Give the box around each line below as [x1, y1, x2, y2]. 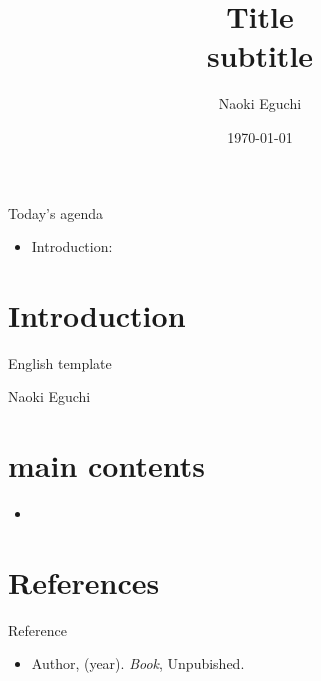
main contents [8, 445, 205, 486]
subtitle [206, 35, 314, 76]
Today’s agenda [8, 202, 103, 223]
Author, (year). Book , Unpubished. [31, 653, 245, 674]
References [8, 561, 160, 602]
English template [8, 352, 112, 373]
